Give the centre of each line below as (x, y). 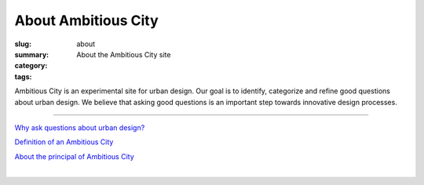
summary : (32, 54)
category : (31, 66)
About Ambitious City (86, 20)
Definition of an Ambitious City (64, 142)
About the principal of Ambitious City (75, 156)
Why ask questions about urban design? (80, 127)
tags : (23, 76)
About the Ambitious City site (124, 54)
